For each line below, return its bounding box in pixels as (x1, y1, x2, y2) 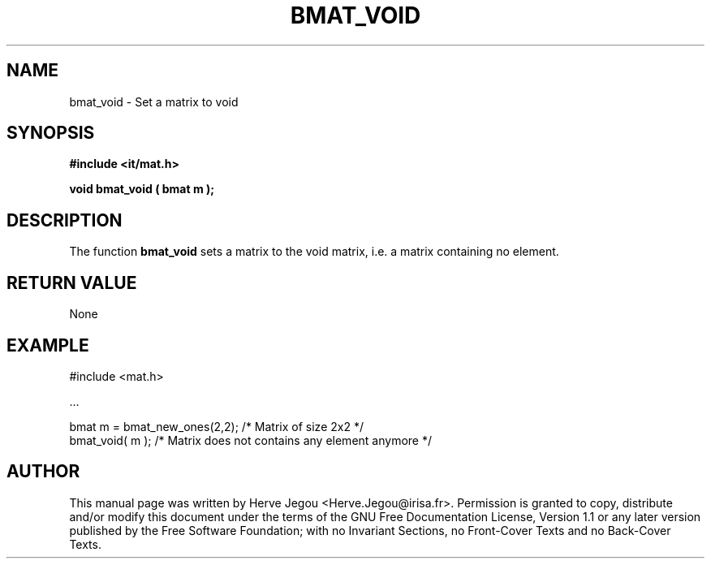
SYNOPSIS (6, 123, 95, 144)
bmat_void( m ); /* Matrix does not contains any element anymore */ (69, 433, 432, 447)
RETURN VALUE (6, 272, 137, 293)
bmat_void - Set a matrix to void (69, 94, 239, 109)
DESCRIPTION (6, 209, 123, 231)
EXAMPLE (6, 334, 89, 356)
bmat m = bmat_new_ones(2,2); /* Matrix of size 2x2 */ (69, 419, 364, 433)
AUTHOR (6, 461, 80, 482)
